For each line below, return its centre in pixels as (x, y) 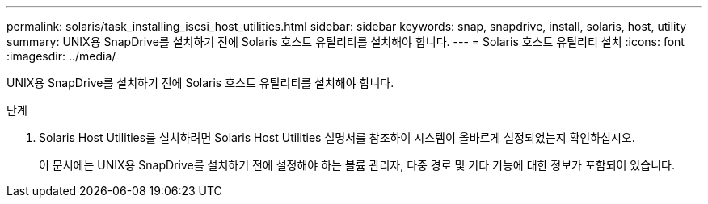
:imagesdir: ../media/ (61, 56)
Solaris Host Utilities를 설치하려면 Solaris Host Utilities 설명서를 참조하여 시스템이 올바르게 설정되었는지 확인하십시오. (337, 137)
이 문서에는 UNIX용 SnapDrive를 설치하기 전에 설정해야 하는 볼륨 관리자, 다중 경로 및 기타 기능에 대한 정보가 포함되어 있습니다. (357, 165)
